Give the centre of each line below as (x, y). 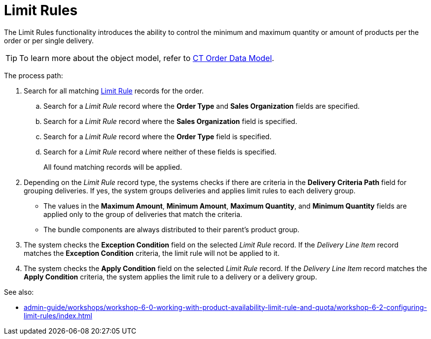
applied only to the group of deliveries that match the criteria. (143, 214)
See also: (19, 292)
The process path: (34, 75)
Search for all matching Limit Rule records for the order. (114, 91)
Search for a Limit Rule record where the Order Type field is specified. (158, 136)
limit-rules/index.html (58, 315)
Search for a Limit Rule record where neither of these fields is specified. (160, 152)
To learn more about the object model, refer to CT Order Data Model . (147, 58)
